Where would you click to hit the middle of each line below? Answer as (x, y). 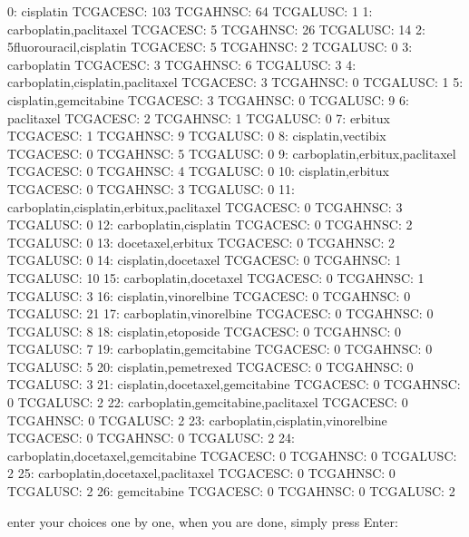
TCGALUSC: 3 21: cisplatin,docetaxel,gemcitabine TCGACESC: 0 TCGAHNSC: (234, 384)
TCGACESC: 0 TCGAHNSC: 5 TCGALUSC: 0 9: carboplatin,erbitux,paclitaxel (232, 153)
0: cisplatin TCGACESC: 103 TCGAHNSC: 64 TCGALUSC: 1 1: (190, 11)
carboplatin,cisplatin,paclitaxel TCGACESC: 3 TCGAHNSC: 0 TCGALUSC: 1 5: (235, 82)
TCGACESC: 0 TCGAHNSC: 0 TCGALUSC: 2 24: (151, 438)
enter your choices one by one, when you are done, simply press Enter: (203, 521)
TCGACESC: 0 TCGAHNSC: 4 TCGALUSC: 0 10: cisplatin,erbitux (198, 171)
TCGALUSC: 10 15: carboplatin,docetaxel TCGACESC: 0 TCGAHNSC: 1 (216, 277)
